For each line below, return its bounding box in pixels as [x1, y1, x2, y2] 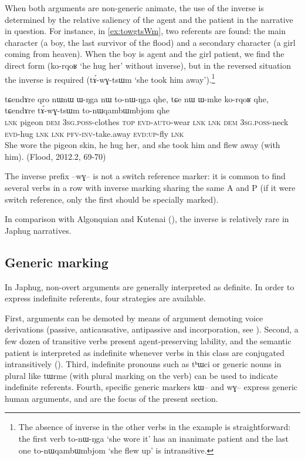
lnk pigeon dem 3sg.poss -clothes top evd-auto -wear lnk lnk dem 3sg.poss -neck [5, 116, 289, 127]
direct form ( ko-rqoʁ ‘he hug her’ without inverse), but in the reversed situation [5, 59, 292, 71]
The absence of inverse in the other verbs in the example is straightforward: [18, 421, 291, 433]
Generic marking [5, 253, 109, 271]
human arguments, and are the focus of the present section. [5, 392, 218, 404]
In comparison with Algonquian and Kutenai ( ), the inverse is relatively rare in [5, 213, 289, 225]
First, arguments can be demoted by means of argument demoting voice [5, 311, 263, 324]
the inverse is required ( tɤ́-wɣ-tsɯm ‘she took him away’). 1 [5, 71, 215, 85]
